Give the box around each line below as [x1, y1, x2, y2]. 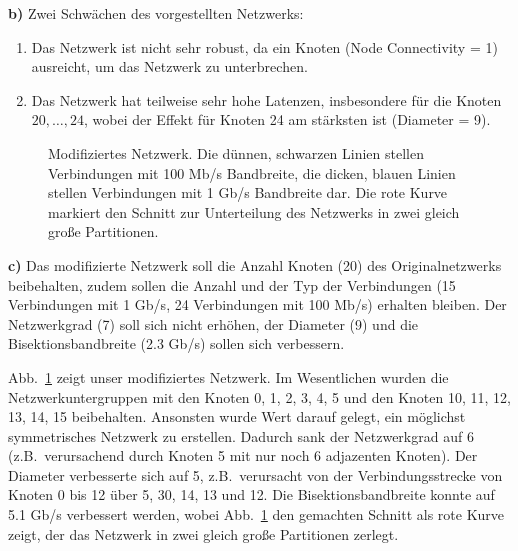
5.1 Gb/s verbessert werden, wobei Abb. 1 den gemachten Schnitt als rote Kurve [8, 504, 505, 525]
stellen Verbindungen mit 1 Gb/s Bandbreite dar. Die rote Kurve [48, 182, 448, 203]
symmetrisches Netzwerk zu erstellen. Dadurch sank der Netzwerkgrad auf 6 [8, 425, 474, 446]
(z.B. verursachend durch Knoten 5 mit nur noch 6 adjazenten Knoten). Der [8, 445, 478, 466]
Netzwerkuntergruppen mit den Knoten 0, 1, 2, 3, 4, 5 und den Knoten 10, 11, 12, [8, 386, 511, 407]
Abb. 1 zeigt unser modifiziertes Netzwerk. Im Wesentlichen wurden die [8, 366, 449, 387]
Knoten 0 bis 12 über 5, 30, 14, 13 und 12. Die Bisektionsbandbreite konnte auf [8, 484, 495, 505]
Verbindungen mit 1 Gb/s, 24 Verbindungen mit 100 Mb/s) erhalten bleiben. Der [8, 294, 507, 315]
